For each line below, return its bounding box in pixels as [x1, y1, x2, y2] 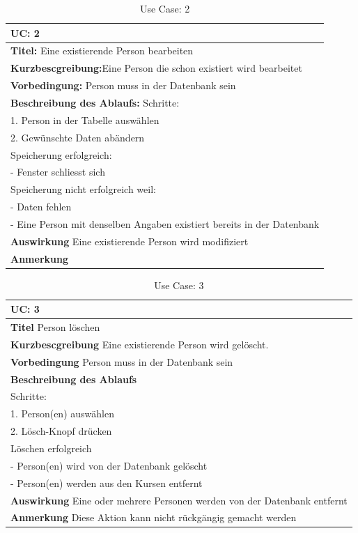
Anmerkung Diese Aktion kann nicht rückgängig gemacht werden [10, 510, 297, 525]
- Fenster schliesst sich [10, 164, 105, 179]
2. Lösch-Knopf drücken [10, 424, 112, 438]
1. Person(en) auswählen [10, 406, 114, 421]
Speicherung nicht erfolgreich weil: [10, 182, 156, 196]
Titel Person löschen [10, 320, 100, 334]
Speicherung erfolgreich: [10, 147, 112, 162]
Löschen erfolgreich [10, 441, 92, 455]
